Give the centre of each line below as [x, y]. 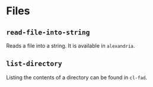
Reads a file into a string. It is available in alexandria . [71, 46]
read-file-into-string [48, 32]
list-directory [34, 64]
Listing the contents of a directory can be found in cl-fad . [77, 77]
